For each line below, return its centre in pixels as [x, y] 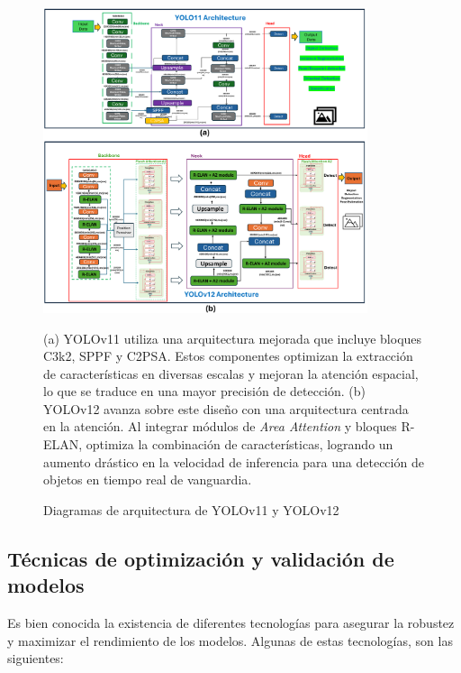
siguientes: [36, 658]
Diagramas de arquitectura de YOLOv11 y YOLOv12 [191, 509]
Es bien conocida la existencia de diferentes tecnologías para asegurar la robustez [231, 623]
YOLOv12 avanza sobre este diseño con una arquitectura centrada [226, 408]
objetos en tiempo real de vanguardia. [148, 479]
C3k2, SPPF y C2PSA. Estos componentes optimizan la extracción [228, 356]
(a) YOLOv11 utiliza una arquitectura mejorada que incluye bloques [233, 338]
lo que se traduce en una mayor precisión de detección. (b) [205, 391]
